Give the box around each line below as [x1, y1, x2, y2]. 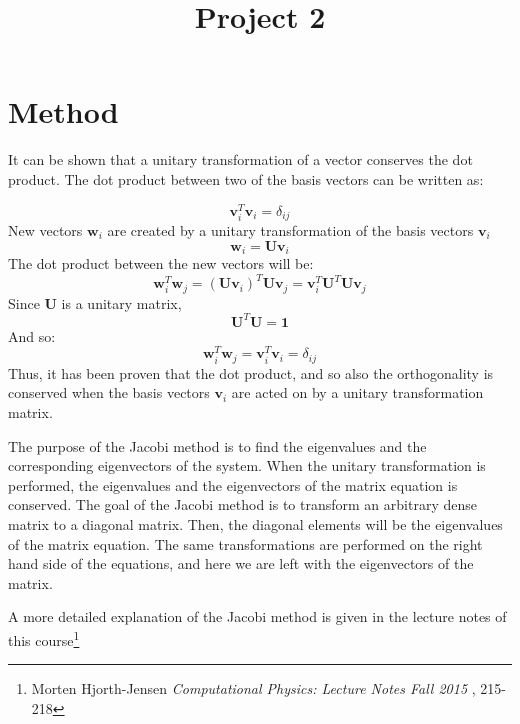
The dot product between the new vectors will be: [8, 253, 314, 274]
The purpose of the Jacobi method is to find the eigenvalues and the [8, 435, 427, 456]
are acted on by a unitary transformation [231, 382, 484, 403]
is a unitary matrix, [61, 292, 182, 313]
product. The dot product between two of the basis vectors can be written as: [8, 168, 484, 189]
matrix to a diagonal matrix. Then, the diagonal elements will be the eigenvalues [8, 514, 503, 534]
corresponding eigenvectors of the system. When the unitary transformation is [8, 455, 486, 476]
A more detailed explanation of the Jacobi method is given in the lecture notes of [8, 606, 507, 627]
